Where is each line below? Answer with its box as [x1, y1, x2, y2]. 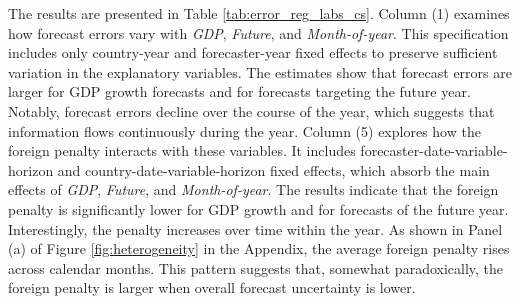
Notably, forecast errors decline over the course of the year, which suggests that [8, 100, 495, 121]
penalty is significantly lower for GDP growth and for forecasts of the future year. [8, 198, 509, 219]
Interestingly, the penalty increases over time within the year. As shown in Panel [8, 218, 503, 239]
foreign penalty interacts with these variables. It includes [8, 140, 356, 161]
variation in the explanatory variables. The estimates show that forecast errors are [8, 61, 512, 82]
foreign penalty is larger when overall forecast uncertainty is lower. [8, 277, 416, 298]
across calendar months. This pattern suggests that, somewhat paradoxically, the [8, 257, 504, 278]
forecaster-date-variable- [360, 140, 508, 161]
